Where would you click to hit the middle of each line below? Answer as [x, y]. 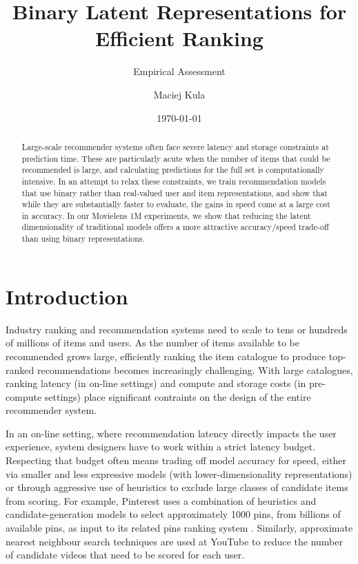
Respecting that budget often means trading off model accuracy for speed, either [176, 460]
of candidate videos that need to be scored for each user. [125, 555]
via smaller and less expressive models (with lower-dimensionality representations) [179, 473]
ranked [20, 369]
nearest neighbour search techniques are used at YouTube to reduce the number [174, 541]
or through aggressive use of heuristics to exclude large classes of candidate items [177, 487]
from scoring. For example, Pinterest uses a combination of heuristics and [161, 500]
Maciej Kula [179, 94]
